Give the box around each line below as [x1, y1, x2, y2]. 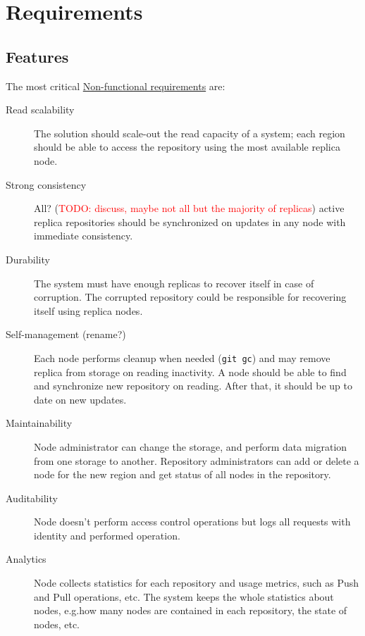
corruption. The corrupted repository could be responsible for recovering [34, 289, 347, 304]
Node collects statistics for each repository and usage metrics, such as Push [34, 575, 359, 590]
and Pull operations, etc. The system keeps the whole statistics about [34, 589, 334, 604]
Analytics [6, 551, 47, 566]
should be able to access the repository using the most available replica [34, 139, 340, 154]
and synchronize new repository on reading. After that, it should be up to [34, 378, 352, 393]
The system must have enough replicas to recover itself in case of [34, 275, 314, 290]
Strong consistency [6, 177, 87, 192]
